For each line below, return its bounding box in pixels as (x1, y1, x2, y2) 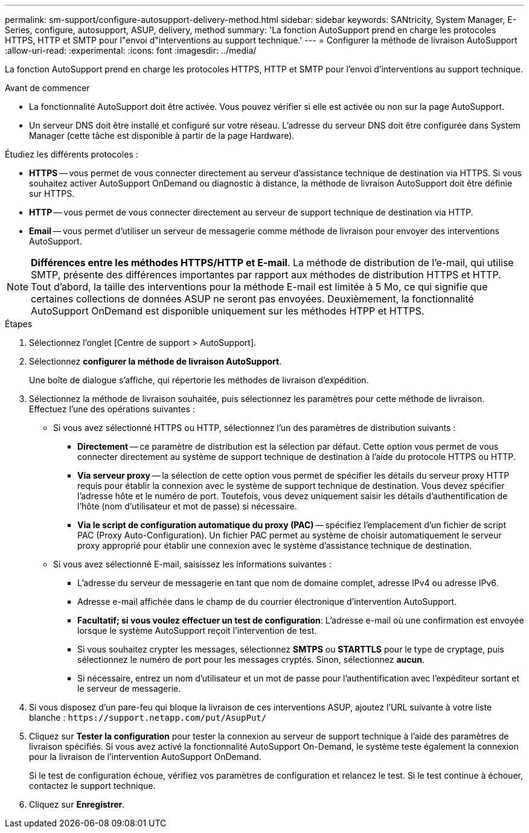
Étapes (5, 319, 33, 329)
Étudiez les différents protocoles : (5, 149, 138, 159)
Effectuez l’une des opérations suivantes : (29, 404, 195, 414)
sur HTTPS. (29, 188, 75, 199)
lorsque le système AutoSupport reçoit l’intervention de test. (77, 625, 317, 636)
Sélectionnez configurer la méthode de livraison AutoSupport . (29, 356, 282, 366)
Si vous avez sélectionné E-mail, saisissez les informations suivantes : (53, 559, 332, 569)
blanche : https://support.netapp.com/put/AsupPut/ (29, 712, 267, 723)
